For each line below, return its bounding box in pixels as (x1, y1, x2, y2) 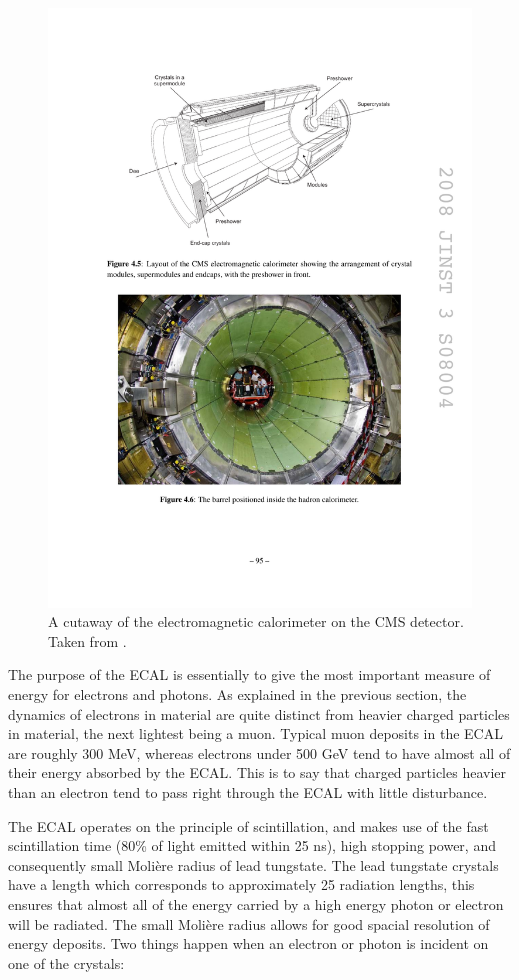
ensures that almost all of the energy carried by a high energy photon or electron (8, 894, 504, 914)
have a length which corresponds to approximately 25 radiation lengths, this (8, 874, 475, 895)
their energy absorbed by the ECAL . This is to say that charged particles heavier (8, 762, 507, 783)
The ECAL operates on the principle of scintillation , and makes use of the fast (8, 815, 489, 836)
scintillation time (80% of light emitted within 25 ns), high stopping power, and (8, 835, 496, 856)
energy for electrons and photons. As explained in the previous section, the (8, 684, 467, 705)
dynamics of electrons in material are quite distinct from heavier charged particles (8, 703, 510, 724)
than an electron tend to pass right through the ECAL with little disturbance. (8, 782, 488, 803)
